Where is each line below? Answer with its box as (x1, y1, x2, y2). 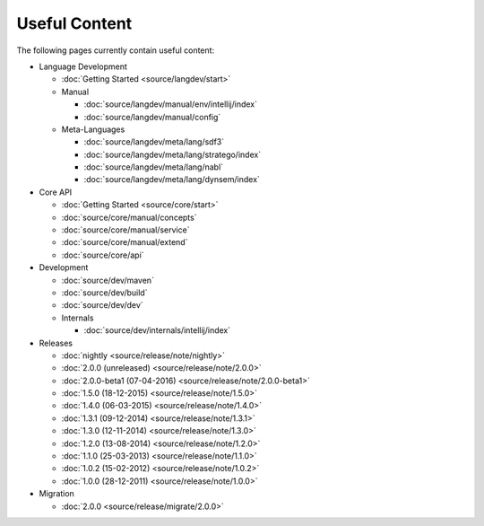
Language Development (39, 61, 127, 72)
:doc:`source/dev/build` (61, 287, 148, 298)
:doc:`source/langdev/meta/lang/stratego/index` (83, 149, 262, 160)
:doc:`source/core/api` (61, 250, 144, 260)
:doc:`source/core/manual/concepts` (61, 212, 197, 223)
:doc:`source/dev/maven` (61, 275, 154, 285)
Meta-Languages (61, 124, 125, 135)
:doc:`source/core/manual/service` (61, 224, 190, 235)
